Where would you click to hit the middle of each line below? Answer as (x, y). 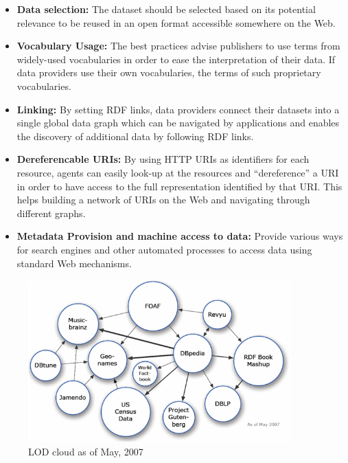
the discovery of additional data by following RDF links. (135, 136)
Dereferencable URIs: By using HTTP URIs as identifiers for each (163, 159)
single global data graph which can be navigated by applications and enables (178, 123)
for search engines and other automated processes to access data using (164, 249)
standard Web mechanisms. (74, 263)
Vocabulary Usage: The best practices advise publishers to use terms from (178, 46)
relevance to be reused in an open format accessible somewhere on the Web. (176, 22)
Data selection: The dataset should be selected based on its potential (166, 9)
